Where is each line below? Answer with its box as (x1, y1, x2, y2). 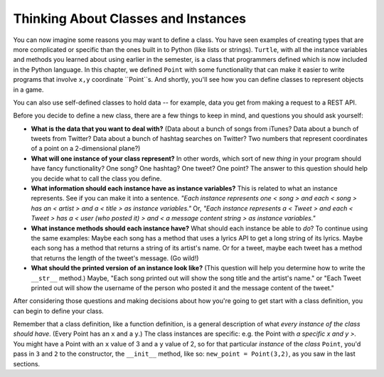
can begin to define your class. (13, 307, 105, 315)
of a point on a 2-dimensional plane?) (31, 144, 141, 153)
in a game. (13, 85, 44, 94)
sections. (13, 359, 41, 368)
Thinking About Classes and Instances (13, 11, 247, 26)
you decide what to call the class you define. (31, 174, 162, 183)
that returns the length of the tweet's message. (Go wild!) (31, 253, 199, 262)
